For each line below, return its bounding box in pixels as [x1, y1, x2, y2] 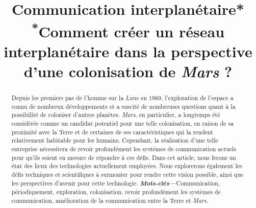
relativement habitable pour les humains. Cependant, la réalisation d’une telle [11, 136, 218, 145]
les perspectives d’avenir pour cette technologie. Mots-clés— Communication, [11, 178, 220, 188]
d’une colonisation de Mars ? [23, 61, 233, 82]
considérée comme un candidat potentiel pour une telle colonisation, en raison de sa [11, 119, 234, 128]
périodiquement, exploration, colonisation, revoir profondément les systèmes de [11, 188, 221, 196]
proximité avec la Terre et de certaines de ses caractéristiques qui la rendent [11, 127, 213, 136]
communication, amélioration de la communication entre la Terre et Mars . [11, 196, 209, 204]
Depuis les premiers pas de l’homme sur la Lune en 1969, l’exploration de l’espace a [11, 94, 234, 102]
